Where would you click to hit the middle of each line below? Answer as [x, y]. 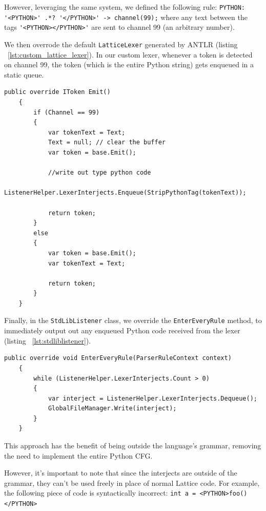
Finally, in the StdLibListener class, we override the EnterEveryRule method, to [133, 320]
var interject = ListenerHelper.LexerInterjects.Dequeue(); [152, 398]
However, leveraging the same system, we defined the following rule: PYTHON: [125, 7]
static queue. [24, 74]
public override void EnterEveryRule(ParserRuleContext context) [118, 358]
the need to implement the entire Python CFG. [78, 455]
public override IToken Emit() [57, 92]
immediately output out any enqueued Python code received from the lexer [122, 330]
